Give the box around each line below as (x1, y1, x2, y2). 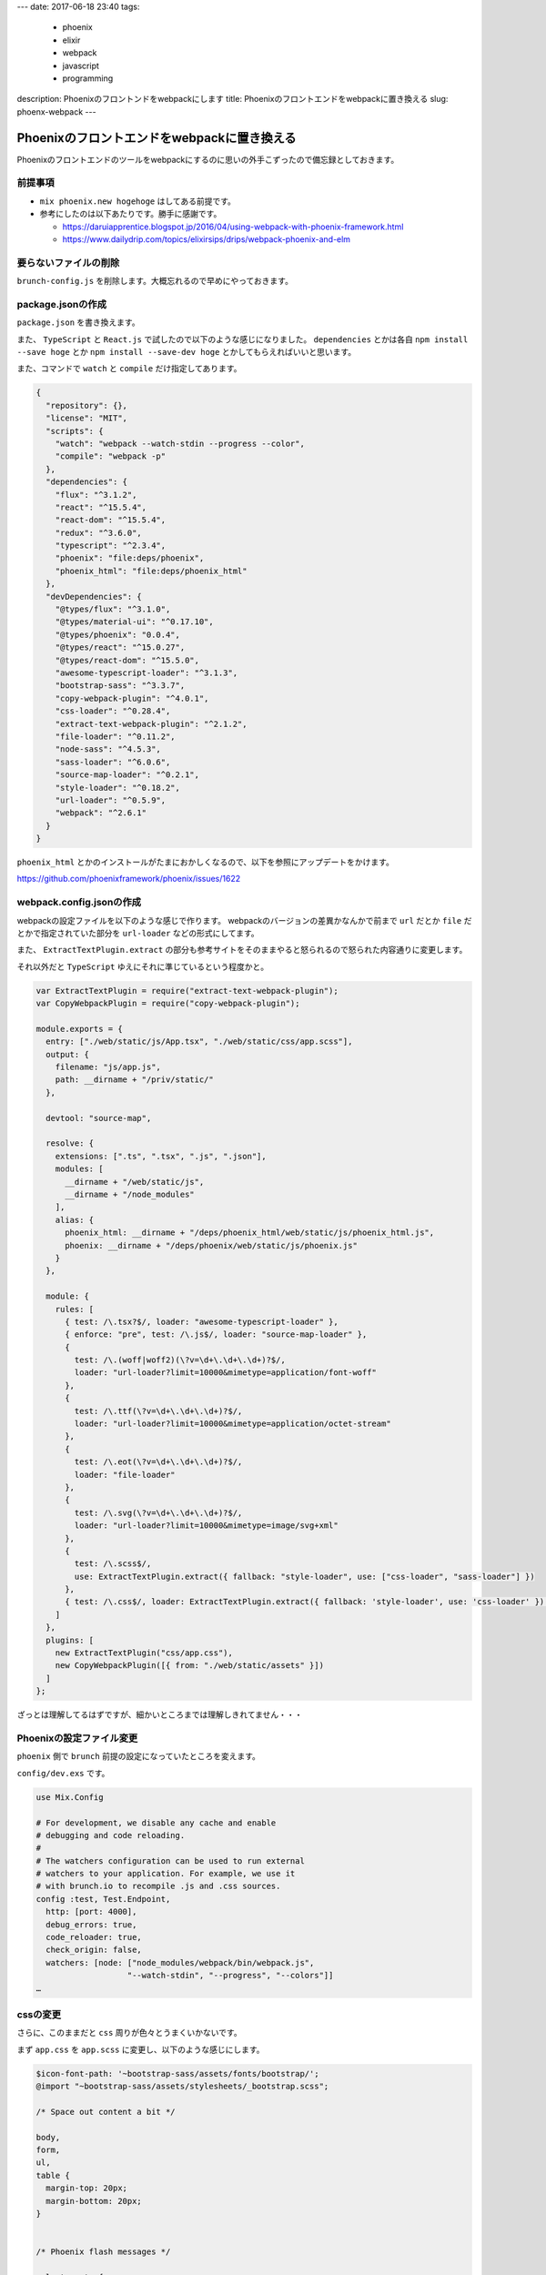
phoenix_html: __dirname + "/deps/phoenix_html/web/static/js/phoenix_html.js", (65, 1228, 435, 1238)
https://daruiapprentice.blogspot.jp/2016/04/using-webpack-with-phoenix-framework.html (62, 221, 404, 232)
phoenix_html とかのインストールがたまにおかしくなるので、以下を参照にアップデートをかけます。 (16, 856, 395, 868)
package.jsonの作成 (16, 298, 107, 310)
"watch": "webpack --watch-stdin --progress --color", (55, 438, 305, 449)
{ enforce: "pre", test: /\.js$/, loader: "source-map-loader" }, (65, 1330, 368, 1340)
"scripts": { (45, 426, 104, 436)
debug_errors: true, (45, 1919, 137, 1929)
